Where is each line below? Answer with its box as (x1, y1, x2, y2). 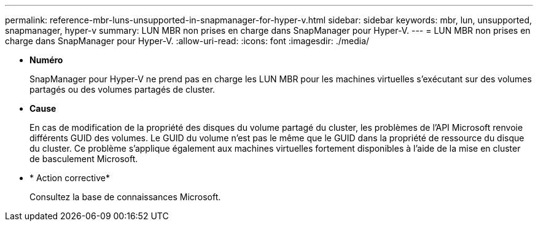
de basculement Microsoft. (29, 154, 138, 164)
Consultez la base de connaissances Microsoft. (29, 192, 221, 202)
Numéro (29, 55, 63, 65)
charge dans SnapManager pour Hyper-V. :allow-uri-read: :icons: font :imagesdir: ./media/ (5, 36, 370, 46)
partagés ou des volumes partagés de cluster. (29, 84, 216, 95)
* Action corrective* (29, 173, 111, 183)
